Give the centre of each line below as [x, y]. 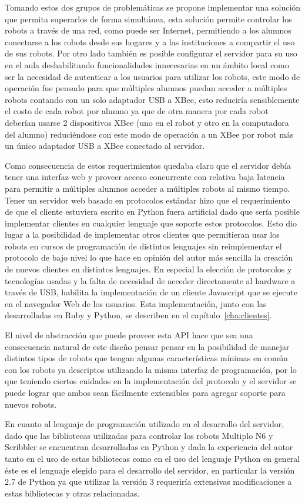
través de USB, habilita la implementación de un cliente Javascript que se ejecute [151, 292]
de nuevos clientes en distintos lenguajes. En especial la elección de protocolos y [148, 269]
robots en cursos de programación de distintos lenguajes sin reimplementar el [143, 246]
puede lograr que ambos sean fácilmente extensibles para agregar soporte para [145, 392]
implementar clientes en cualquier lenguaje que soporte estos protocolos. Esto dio [151, 223]
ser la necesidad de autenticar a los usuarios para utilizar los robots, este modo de [152, 76]
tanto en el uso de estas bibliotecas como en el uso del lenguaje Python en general [152, 458]
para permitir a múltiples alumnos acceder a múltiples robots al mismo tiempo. [148, 188]
